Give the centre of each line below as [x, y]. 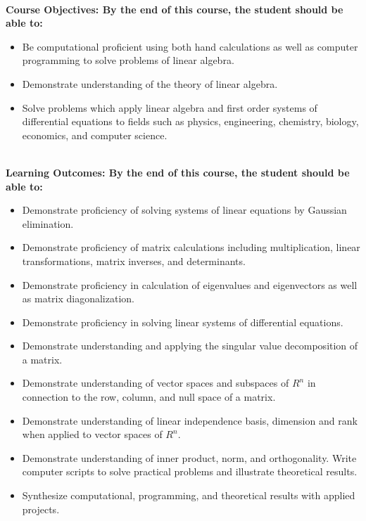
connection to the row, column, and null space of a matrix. [149, 397]
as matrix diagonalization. [78, 298]
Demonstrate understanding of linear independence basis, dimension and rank [190, 420]
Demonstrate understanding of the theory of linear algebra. [150, 83]
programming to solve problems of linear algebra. [128, 60]
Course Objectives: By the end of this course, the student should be [175, 9]
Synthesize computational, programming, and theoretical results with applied [189, 495]
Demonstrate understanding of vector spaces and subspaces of [156, 383]
